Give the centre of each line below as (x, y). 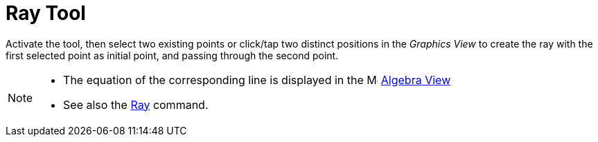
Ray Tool (46, 13)
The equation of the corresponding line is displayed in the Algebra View (257, 80)
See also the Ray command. (136, 104)
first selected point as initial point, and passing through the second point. (172, 55)
